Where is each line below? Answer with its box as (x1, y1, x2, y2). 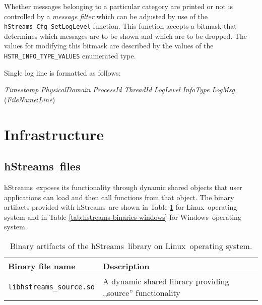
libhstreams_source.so (8, 283, 95, 291)
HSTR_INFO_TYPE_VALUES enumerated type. (4, 50, 136, 61)
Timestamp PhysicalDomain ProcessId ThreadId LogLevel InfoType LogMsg (4, 84, 235, 95)
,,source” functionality (102, 287, 180, 299)
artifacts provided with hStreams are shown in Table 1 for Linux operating (4, 202, 237, 212)
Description (102, 260, 150, 272)
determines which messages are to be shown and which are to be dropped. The (4, 30, 247, 41)
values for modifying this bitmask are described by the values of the (4, 40, 214, 51)
